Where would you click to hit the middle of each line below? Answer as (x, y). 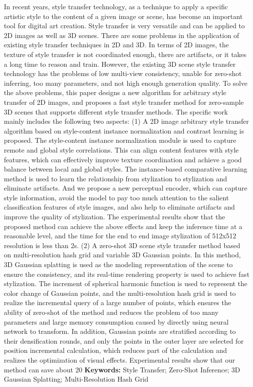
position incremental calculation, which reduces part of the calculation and (116, 350)
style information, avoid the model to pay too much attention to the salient (117, 197)
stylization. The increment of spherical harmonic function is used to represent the (126, 283)
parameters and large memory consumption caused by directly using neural (116, 321)
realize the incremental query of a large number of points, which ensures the (117, 302)
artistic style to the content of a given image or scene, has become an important (123, 16)
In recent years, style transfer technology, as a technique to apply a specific (116, 6)
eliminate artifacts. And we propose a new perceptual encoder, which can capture (126, 188)
